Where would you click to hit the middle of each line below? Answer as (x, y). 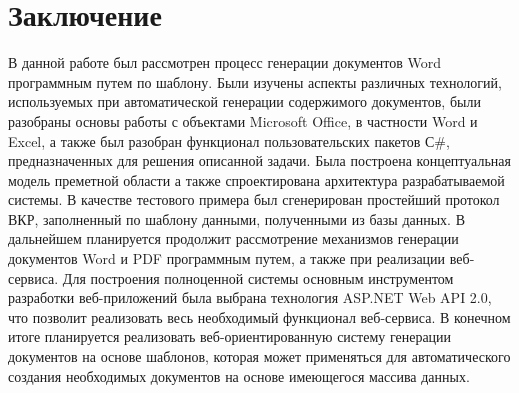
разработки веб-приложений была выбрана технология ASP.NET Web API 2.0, (250, 297)
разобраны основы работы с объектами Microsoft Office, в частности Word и (243, 120)
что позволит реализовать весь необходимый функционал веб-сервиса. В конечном (259, 316)
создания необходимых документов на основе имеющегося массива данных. (239, 375)
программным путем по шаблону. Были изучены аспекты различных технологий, (255, 81)
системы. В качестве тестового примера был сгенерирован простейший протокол (254, 199)
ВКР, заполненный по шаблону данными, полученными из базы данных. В (237, 218)
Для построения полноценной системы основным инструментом (258, 277)
